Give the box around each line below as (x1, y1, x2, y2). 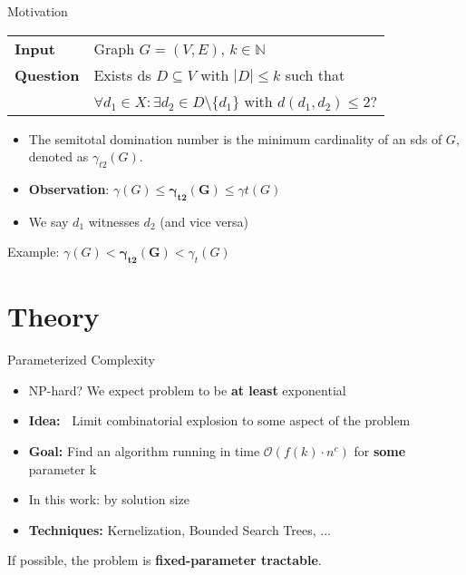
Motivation (7, 2, 68, 20)
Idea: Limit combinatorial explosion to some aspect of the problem (28, 411, 411, 430)
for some (354, 442, 406, 461)
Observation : (28, 179, 110, 198)
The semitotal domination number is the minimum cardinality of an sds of (28, 129, 442, 148)
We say (28, 211, 69, 230)
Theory (7, 297, 100, 335)
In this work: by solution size (28, 490, 190, 509)
